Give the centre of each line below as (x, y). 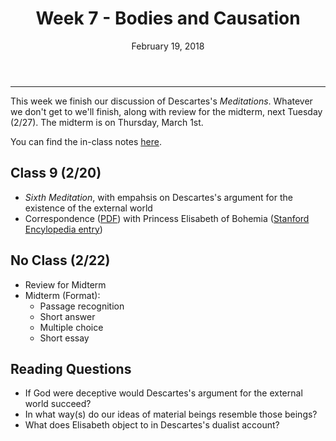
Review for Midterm (65, 284)
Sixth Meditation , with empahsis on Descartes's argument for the (158, 197)
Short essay (64, 338)
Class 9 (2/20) (56, 173)
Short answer (67, 316)
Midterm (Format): (62, 295)
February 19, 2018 (168, 46)
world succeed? (58, 404)
